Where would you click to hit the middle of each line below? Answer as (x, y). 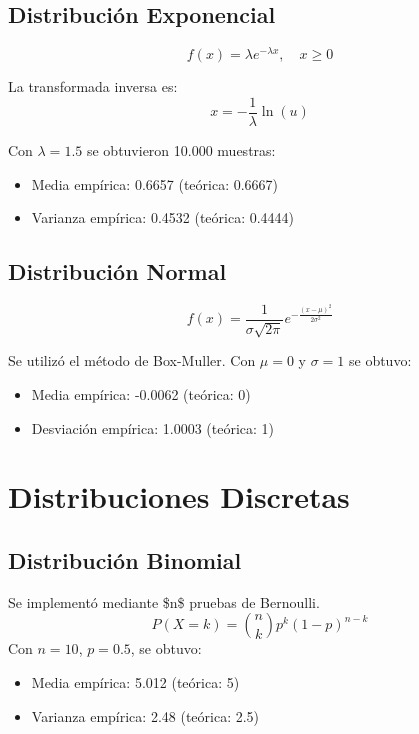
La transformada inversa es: (93, 86)
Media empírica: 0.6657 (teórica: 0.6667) (155, 183)
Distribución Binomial (125, 559)
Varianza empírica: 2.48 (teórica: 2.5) (145, 715)
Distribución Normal (117, 271)
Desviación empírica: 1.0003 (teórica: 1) (153, 427)
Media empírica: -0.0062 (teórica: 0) (141, 393)
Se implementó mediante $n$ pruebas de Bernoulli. (164, 601)
